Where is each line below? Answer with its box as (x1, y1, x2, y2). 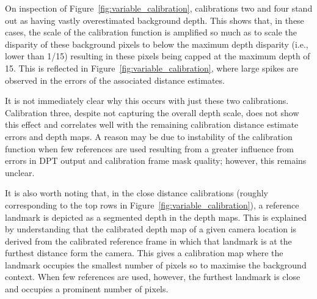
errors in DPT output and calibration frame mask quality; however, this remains (5, 154, 307, 167)
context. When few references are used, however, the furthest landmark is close (5, 270, 301, 283)
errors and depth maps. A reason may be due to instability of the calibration (5, 130, 293, 142)
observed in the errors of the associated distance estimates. (5, 73, 225, 86)
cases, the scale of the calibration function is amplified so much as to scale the (5, 26, 297, 39)
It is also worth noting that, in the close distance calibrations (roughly (5, 186, 269, 199)
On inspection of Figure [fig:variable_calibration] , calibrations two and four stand (5, 2, 313, 14)
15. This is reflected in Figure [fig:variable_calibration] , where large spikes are (5, 61, 299, 74)
